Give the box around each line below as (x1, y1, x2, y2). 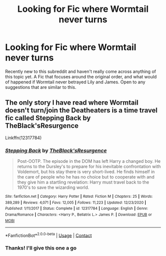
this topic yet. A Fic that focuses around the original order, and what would (5, 73, 157, 79)
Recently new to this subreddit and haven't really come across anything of (5, 68, 157, 74)
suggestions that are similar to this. (5, 84, 77, 90)
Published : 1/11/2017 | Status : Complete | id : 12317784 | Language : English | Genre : (5, 206, 148, 211)
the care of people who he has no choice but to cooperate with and (17, 174, 155, 180)
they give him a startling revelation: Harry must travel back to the (17, 179, 149, 185)
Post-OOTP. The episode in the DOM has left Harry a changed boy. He (17, 158, 161, 164)
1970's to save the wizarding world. (17, 184, 89, 190)
